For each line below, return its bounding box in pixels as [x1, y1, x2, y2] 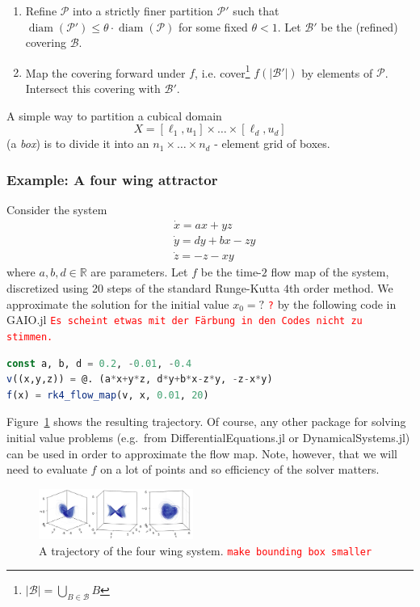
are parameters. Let [90, 263, 188, 280]
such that [233, 2, 279, 19]
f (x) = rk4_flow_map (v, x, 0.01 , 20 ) [6, 389, 209, 401]
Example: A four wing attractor [6, 169, 218, 189]
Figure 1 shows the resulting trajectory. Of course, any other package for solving [6, 413, 406, 430]
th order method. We [288, 279, 393, 296]
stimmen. [6, 331, 53, 343]
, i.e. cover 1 [195, 61, 250, 81]
